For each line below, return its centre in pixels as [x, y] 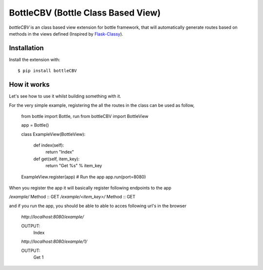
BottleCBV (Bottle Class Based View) [85, 13]
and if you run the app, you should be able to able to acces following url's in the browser [98, 206]
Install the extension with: [35, 59]
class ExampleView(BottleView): [53, 134]
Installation [26, 48]
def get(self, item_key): [56, 159]
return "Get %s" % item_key [74, 166]
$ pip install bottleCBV [47, 71]
